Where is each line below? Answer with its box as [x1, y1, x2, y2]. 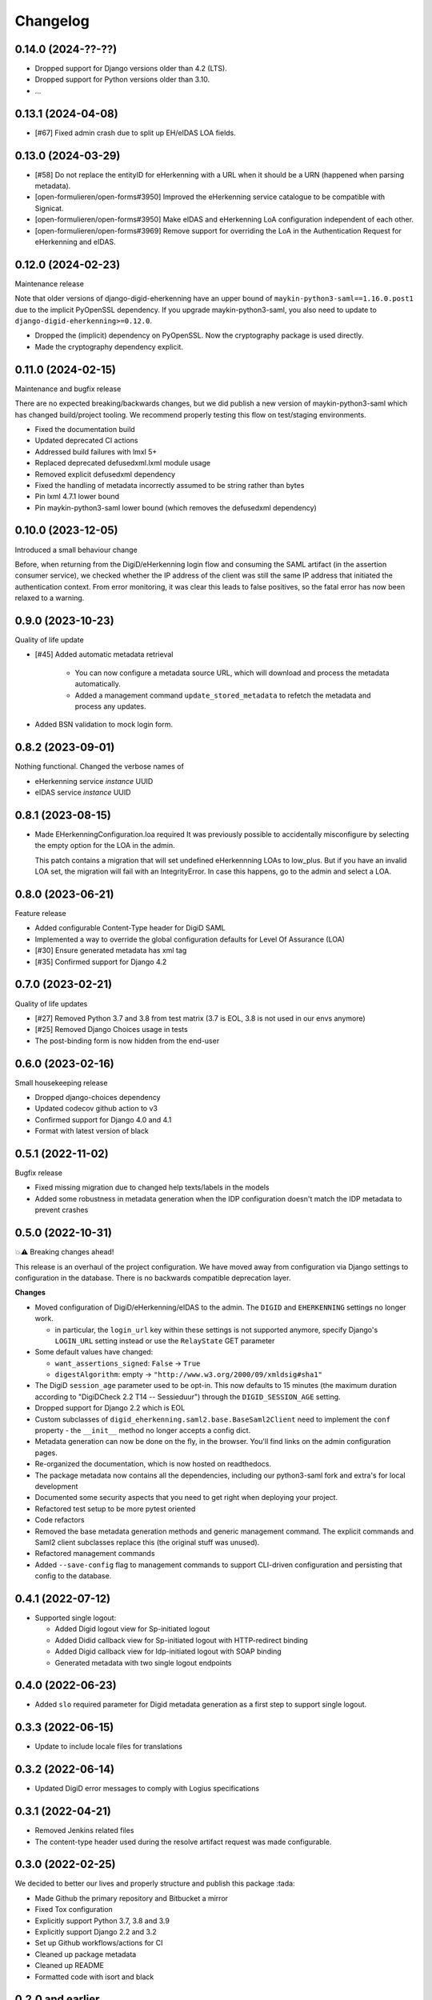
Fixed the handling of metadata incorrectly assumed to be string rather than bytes [34, 480, 305, 490]
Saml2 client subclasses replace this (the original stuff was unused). [34, 1537, 260, 1547]
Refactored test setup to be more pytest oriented [34, 1504, 196, 1514]
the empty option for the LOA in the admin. [34, 841, 175, 850]
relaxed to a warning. [14, 593, 85, 603]
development [34, 1481, 78, 1491]
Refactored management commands [34, 1549, 155, 1558]
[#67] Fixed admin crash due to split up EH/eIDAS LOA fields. [34, 128, 236, 138]
